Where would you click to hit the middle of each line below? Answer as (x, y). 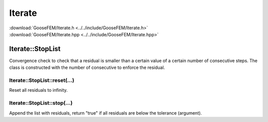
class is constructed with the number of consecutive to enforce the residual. (87, 67)
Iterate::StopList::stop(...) (41, 103)
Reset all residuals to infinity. (38, 90)
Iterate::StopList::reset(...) (42, 80)
